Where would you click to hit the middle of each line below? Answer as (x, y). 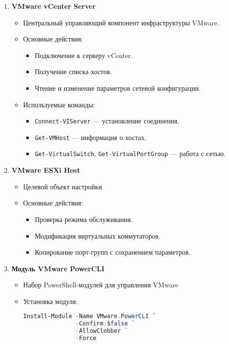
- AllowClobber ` (102, 331)
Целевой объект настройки (63, 186)
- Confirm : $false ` (105, 324)
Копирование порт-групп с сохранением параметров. (113, 252)
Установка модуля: (50, 301)
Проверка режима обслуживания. (84, 219)
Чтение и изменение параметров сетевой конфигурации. (118, 88)
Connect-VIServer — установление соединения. (107, 121)
